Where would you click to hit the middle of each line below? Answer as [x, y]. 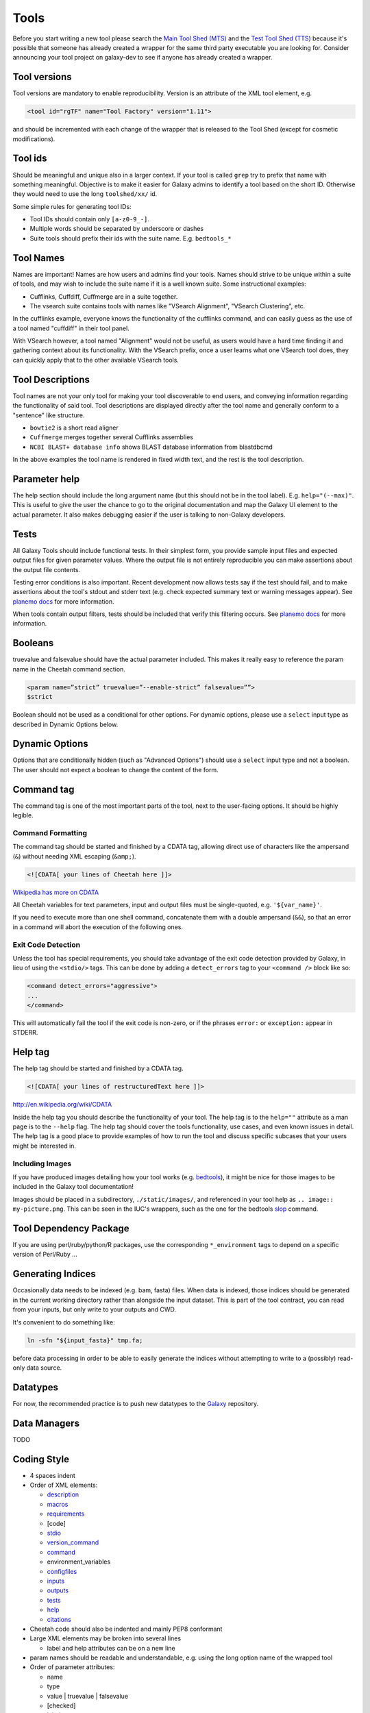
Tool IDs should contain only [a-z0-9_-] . [90, 219]
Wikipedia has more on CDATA [56, 892]
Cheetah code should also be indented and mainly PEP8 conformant [126, 1629]
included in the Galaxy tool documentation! [73, 1187]
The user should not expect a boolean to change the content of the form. [115, 769]
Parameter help [46, 479]
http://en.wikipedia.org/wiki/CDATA [62, 1105]
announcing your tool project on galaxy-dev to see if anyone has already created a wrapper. [143, 58]
